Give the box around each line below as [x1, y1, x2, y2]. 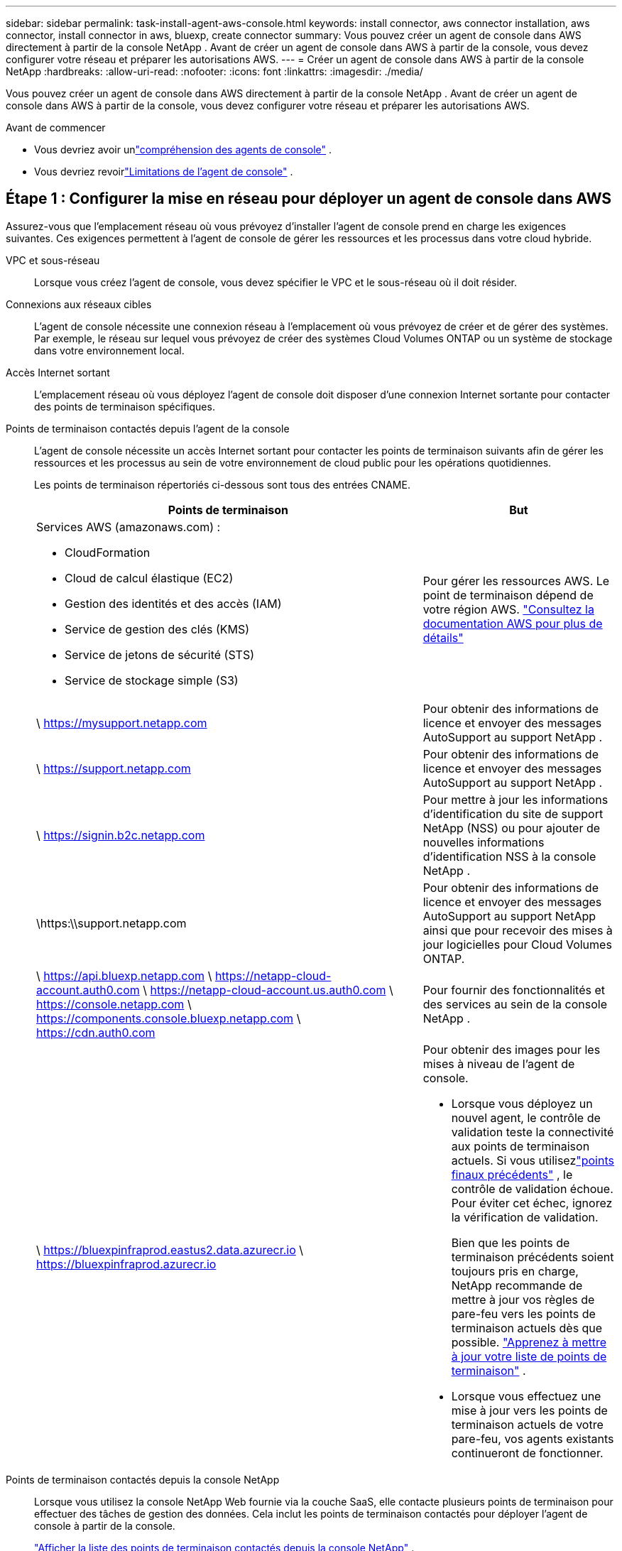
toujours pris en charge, [451, 1263, 579, 1278]
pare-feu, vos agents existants [451, 1431, 614, 1446]
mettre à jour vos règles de [451, 1292, 595, 1307]
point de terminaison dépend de [422, 587, 594, 602]
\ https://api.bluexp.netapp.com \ [36, 968, 212, 983]
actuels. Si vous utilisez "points [451, 1153, 614, 1168]
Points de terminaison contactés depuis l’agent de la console [6, 422, 290, 435]
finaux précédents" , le [451, 1167, 573, 1182]
